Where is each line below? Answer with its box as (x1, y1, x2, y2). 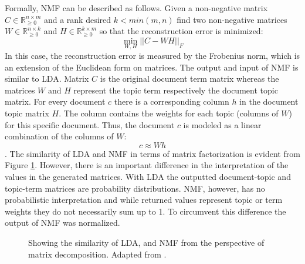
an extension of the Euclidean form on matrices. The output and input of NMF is (5, 61, 299, 73)
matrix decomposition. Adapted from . (28, 248, 167, 260)
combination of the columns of (5, 130, 114, 142)
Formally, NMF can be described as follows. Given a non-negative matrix (5, 2, 268, 14)
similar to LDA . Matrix (5, 72, 89, 85)
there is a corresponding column (114, 95, 229, 108)
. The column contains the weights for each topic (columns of (59, 106, 279, 119)
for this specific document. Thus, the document (5, 118, 175, 131)
